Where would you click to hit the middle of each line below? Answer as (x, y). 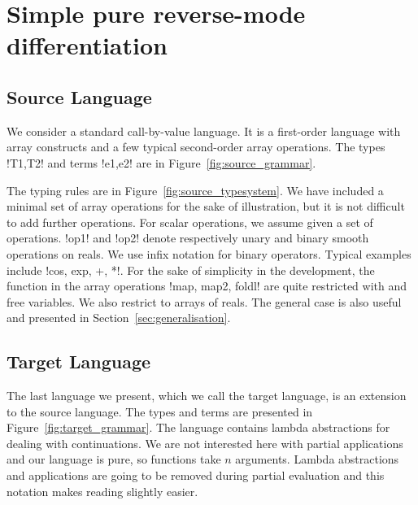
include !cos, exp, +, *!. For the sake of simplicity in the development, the (191, 270)
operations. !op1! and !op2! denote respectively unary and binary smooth (188, 238)
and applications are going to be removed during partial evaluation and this (196, 475)
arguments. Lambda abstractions (317, 459)
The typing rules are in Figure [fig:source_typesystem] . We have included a (195, 190)
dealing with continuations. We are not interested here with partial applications (205, 443)
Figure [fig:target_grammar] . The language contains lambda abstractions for (198, 427)
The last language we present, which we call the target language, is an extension (207, 396)
